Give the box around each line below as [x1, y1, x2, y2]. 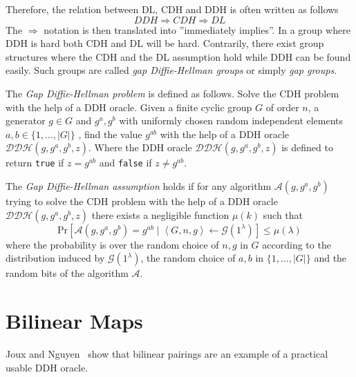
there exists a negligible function [91, 207, 229, 222]
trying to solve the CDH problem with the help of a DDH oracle [6, 194, 278, 208]
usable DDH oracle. [6, 360, 88, 374]
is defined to [281, 140, 333, 155]
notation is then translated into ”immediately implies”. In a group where [44, 22, 350, 37]
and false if [99, 155, 152, 170]
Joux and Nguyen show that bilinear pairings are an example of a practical [6, 346, 328, 360]
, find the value [78, 126, 142, 141]
